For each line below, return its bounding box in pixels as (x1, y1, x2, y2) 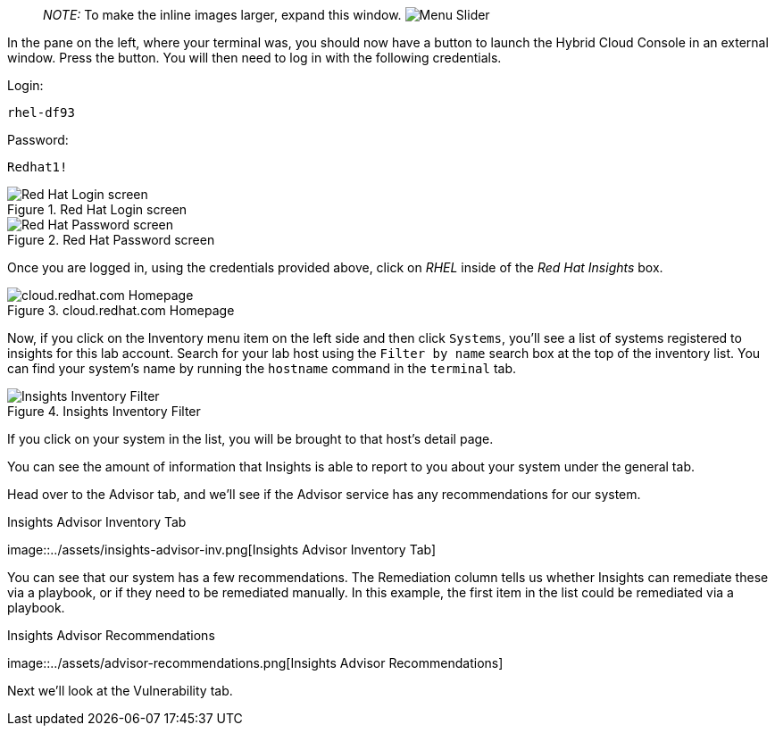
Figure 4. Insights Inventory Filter (7, 404, 201, 419)
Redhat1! (7, 160, 68, 174)
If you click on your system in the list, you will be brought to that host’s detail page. (7, 431, 494, 446)
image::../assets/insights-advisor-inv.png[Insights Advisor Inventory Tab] (7, 542, 437, 557)
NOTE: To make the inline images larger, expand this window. (43, 7, 402, 22)
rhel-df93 (7, 105, 75, 120)
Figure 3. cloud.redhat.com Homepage (7, 303, 235, 318)
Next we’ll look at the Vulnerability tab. (7, 683, 233, 698)
